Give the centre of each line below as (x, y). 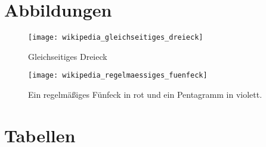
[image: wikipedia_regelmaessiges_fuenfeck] (118, 76)
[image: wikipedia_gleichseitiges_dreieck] (116, 38)
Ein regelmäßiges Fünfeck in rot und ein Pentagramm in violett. (145, 95)
